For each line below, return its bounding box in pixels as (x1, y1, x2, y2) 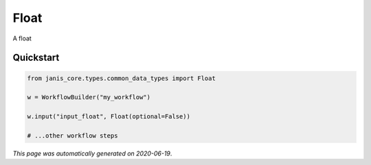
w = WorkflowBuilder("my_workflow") (27, 93, 151, 101)
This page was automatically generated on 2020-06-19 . (12, 149, 172, 157)
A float (12, 34, 32, 42)
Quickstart (12, 52, 60, 64)
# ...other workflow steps (27, 131, 118, 140)
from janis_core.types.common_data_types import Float (27, 74, 216, 82)
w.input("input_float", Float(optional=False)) (27, 113, 190, 120)
